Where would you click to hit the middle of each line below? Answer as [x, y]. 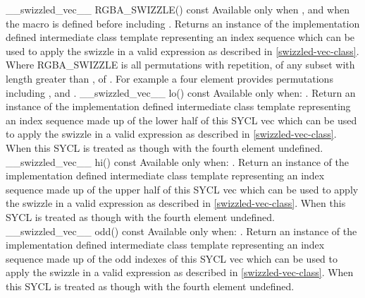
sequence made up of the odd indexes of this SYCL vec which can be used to [172, 258]
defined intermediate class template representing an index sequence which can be [180, 37]
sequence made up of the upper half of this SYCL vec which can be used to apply [182, 189]
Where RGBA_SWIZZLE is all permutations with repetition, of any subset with [180, 65]
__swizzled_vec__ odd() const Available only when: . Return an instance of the [181, 231]
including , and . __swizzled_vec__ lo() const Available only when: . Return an [181, 92]
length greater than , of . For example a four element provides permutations [169, 78]
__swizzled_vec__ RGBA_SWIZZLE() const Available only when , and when [178, 9]
